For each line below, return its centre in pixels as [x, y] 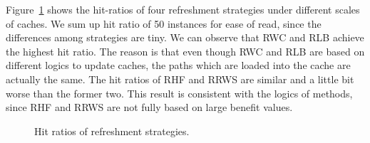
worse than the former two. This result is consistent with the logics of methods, [179, 93]
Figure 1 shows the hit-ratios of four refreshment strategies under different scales [183, 9]
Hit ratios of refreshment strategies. [112, 131]
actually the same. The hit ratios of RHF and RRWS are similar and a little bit [180, 79]
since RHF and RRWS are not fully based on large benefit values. [149, 107]
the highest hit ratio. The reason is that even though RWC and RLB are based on [185, 51]
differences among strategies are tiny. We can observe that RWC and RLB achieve [185, 37]
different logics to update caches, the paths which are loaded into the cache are [178, 65]
